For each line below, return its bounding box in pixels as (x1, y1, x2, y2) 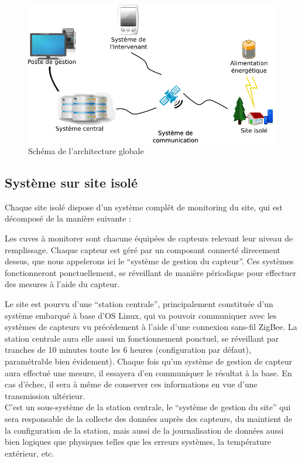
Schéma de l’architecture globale (28, 145, 144, 157)
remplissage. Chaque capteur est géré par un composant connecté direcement (5, 243, 281, 256)
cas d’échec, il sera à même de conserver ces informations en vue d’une (5, 378, 258, 390)
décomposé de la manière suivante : (5, 212, 131, 224)
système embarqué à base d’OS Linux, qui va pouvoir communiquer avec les (5, 309, 277, 321)
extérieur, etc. (5, 447, 54, 459)
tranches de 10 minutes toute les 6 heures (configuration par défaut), (5, 343, 251, 356)
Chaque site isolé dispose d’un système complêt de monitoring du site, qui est (5, 200, 283, 213)
